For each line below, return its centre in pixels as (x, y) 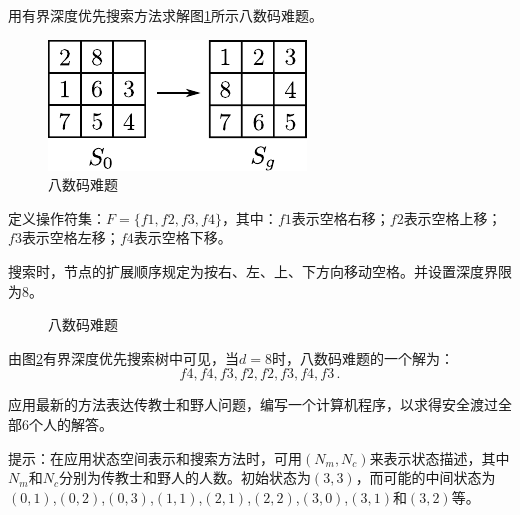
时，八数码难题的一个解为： (362, 357)
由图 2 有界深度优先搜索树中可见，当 (123, 357)
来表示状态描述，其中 (439, 457)
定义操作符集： (57, 217)
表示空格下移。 (182, 237)
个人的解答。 (71, 423)
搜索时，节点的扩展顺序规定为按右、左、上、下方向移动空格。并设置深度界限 (260, 270)
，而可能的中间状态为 (425, 477)
